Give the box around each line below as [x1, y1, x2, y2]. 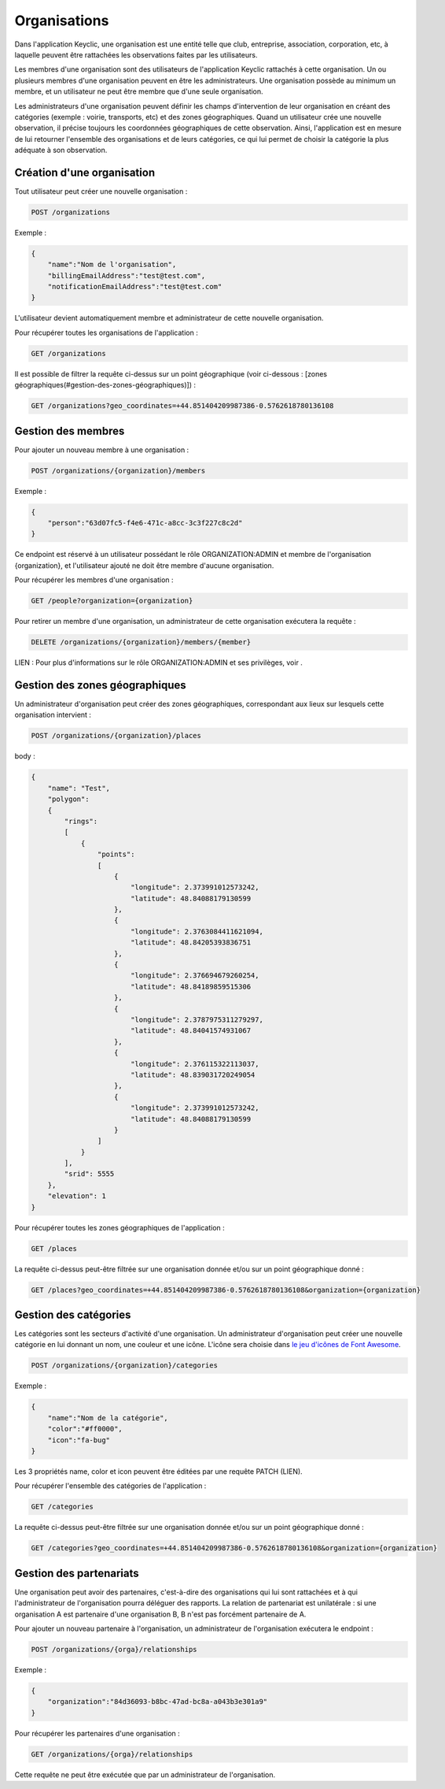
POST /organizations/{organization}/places [31, 731, 202, 740]
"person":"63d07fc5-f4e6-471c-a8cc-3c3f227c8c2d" [47, 518, 243, 528]
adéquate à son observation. [14, 146, 108, 155]
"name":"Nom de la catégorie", [47, 1413, 168, 1422]
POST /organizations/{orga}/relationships [31, 1645, 197, 1654]
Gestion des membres [14, 424, 125, 437]
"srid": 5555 [64, 1170, 115, 1178]
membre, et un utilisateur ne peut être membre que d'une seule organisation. [14, 87, 263, 96]
